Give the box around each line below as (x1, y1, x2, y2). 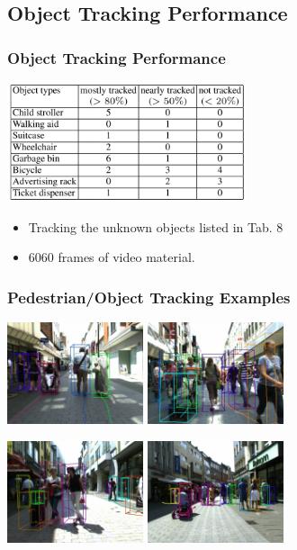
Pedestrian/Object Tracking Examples (7, 285, 291, 308)
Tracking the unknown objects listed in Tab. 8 (28, 217, 283, 236)
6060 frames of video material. (28, 248, 195, 266)
